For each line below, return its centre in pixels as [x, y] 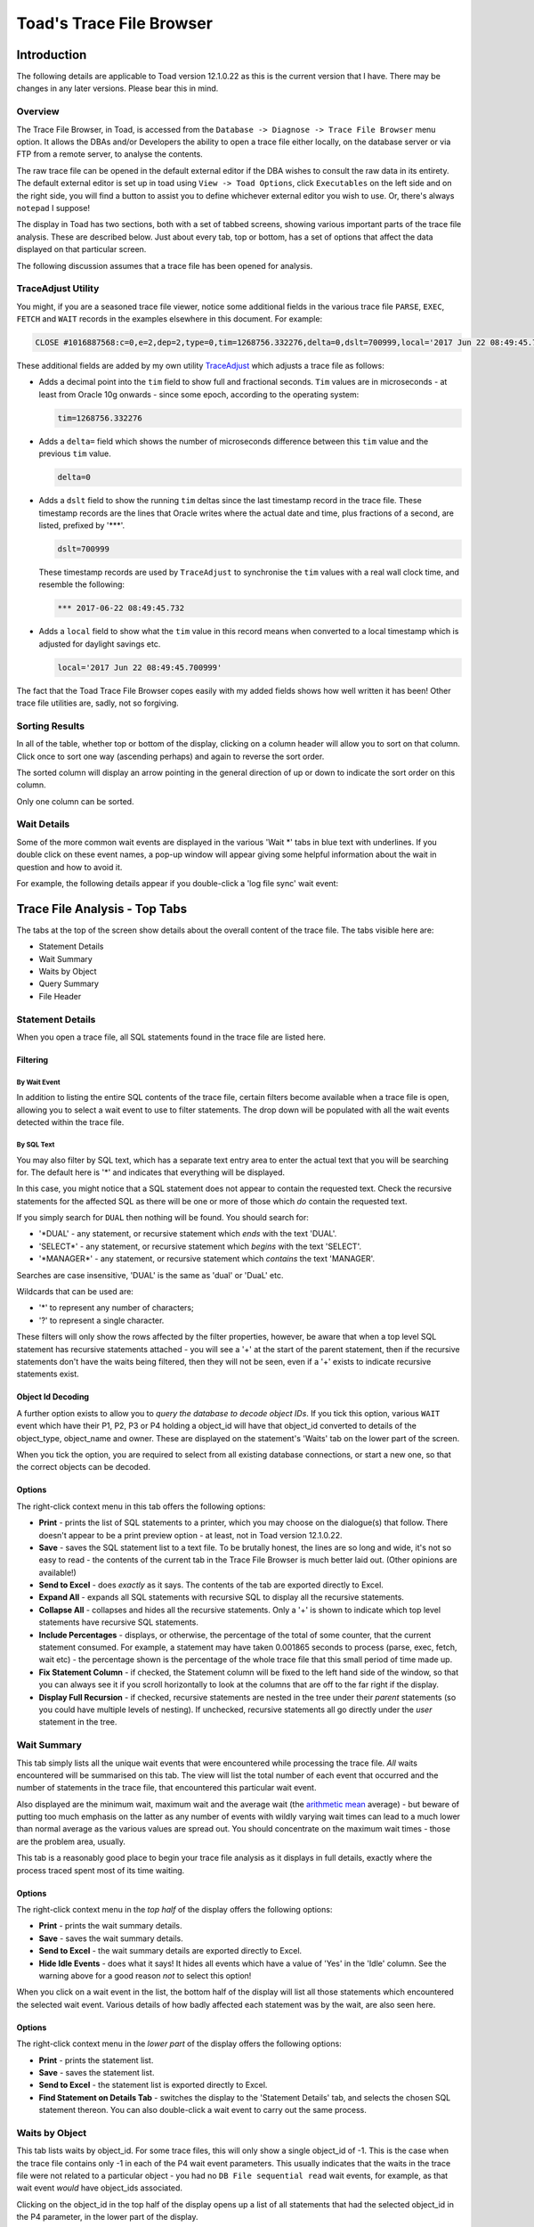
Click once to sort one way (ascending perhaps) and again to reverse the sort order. [170, 756]
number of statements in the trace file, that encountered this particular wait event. [166, 1788]
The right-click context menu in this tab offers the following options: [141, 1506]
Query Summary [69, 983]
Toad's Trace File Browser [115, 23]
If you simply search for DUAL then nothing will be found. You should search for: [162, 1218]
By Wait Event [38, 1082]
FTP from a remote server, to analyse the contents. [110, 154]
